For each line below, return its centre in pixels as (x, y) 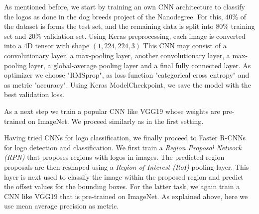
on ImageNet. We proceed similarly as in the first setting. (116, 121)
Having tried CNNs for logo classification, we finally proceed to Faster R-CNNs (125, 138)
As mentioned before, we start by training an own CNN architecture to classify (125, 6)
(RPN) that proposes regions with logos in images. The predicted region (114, 157)
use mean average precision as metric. (62, 206)
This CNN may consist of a (185, 46)
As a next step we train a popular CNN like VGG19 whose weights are (112, 111)
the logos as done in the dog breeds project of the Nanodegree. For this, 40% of (125, 16)
